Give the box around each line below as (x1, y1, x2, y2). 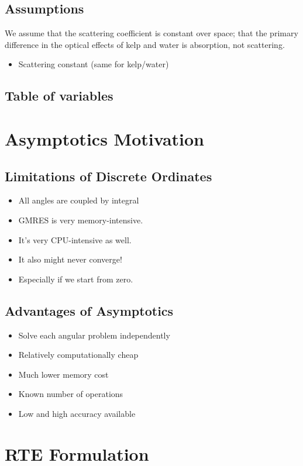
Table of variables (5, 87, 113, 105)
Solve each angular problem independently (18, 329, 170, 341)
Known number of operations (18, 388, 123, 400)
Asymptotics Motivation (5, 126, 204, 150)
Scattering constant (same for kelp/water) (18, 58, 169, 70)
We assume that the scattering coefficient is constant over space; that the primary (5, 27, 298, 39)
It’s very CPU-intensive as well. (18, 233, 132, 246)
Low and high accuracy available (18, 407, 136, 419)
